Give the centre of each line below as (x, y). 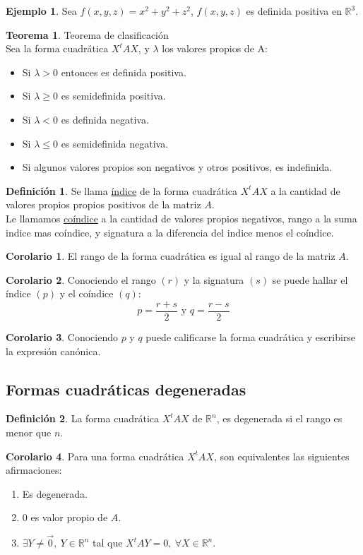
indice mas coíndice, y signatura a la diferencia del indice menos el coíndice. (170, 232)
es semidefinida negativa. (115, 143)
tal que (108, 543)
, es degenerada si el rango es (279, 418)
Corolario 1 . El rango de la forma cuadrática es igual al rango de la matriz (171, 256)
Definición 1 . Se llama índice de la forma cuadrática (122, 190)
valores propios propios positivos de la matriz (103, 204)
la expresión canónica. (53, 351)
